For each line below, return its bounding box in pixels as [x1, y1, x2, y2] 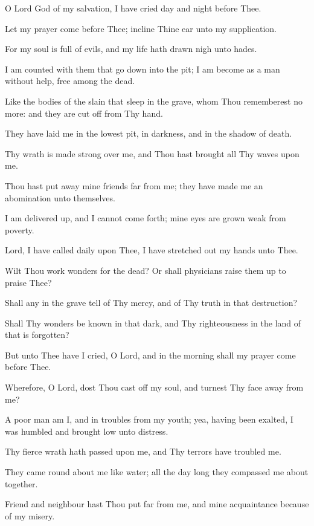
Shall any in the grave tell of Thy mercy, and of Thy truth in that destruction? [5, 296, 298, 309]
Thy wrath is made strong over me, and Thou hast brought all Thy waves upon [5, 147, 300, 160]
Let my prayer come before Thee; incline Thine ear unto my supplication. [5, 22, 277, 34]
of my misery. [5, 509, 55, 522]
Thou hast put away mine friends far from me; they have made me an [5, 179, 263, 192]
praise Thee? [5, 276, 52, 288]
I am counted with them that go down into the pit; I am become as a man [5, 62, 280, 75]
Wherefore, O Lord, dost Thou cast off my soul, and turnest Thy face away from [5, 381, 304, 394]
